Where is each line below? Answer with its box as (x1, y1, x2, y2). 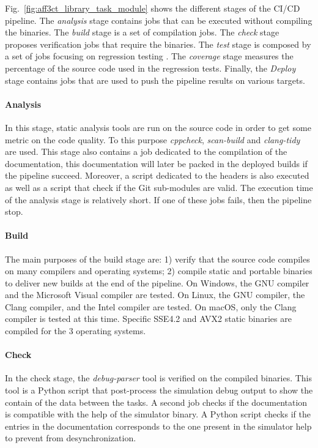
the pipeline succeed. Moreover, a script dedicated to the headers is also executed (5, 169, 309, 182)
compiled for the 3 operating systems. (5, 324, 146, 337)
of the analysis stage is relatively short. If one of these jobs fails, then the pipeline (5, 193, 312, 206)
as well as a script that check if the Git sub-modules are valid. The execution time (5, 181, 313, 193)
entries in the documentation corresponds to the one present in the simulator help (5, 419, 312, 432)
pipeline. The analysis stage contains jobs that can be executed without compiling (5, 13, 312, 26)
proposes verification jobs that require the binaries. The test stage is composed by (5, 37, 311, 50)
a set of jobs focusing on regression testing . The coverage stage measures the (5, 50, 294, 62)
